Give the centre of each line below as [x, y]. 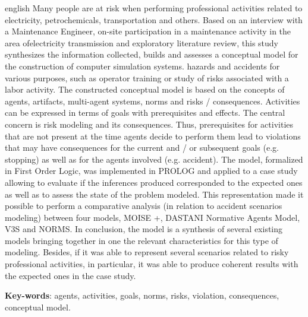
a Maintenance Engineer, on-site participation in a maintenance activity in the [148, 31]
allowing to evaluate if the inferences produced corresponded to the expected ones [154, 182]
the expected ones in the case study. [70, 275]
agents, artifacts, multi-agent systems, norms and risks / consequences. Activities [153, 101]
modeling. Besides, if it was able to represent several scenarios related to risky [147, 252]
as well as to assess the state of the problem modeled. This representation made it [154, 194]
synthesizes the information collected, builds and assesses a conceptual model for [152, 54]
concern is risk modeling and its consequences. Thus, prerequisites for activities [149, 124]
